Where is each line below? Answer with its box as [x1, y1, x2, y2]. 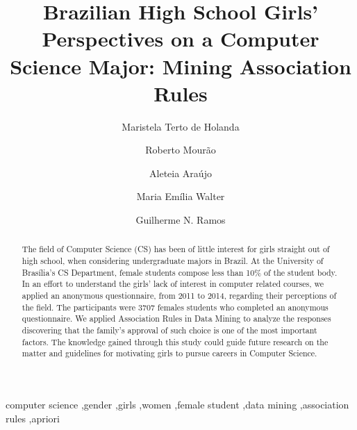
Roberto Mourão [145, 142, 216, 157]
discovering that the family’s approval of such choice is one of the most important [22, 324, 317, 336]
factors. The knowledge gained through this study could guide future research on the [22, 336, 329, 347]
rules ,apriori [6, 411, 60, 425]
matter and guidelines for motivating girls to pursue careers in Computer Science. [22, 347, 317, 359]
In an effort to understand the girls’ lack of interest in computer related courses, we [22, 278, 324, 290]
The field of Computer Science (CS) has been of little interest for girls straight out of [22, 243, 330, 255]
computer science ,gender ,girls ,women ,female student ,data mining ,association [6, 397, 349, 412]
